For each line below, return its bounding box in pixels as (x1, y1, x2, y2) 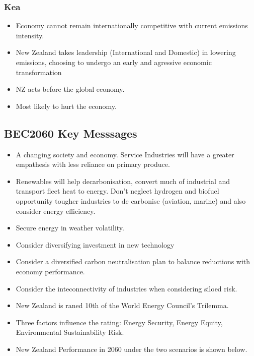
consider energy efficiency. (16, 205, 96, 216)
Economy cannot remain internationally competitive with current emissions (16, 20, 248, 31)
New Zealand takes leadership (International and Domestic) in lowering (16, 47, 236, 57)
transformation (16, 67, 62, 77)
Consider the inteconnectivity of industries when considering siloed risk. (16, 283, 237, 293)
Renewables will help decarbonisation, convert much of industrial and (16, 175, 230, 186)
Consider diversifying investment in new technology (16, 239, 175, 250)
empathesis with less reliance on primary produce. (16, 159, 170, 169)
